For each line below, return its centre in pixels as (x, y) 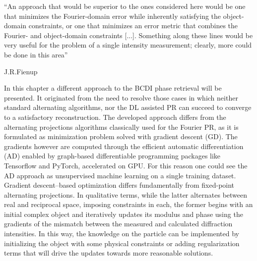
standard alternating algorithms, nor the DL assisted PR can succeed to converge (128, 107)
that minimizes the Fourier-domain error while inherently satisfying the (113, 16)
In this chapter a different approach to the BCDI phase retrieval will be (113, 88)
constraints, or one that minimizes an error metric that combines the (133, 26)
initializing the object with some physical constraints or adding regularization (122, 243)
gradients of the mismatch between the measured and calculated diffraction (118, 224)
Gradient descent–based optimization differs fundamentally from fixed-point (119, 185)
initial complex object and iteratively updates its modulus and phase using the (124, 214)
